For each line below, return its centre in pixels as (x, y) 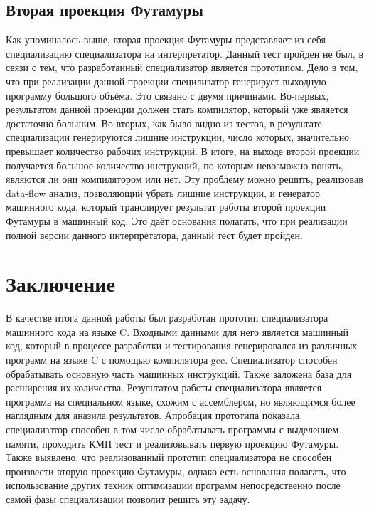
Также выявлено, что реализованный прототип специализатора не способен (169, 457)
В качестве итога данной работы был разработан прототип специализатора (167, 318)
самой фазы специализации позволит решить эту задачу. (128, 499)
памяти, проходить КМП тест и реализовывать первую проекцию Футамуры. (172, 443)
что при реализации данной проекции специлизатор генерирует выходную (166, 81)
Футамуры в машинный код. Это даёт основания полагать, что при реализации (177, 220)
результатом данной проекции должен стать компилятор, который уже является (177, 109)
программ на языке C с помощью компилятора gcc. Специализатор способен (172, 360)
